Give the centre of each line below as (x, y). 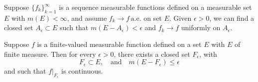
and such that (25, 71)
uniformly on (201, 27)
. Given (180, 18)
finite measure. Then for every (50, 54)
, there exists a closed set (152, 54)
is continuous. (82, 71)
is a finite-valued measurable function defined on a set (119, 44)
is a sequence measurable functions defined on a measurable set (155, 7)
